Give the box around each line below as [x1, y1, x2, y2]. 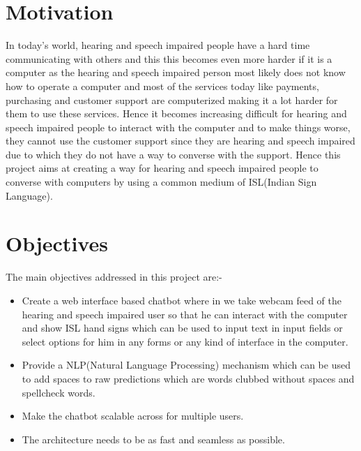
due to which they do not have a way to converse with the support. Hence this [6, 147, 341, 161]
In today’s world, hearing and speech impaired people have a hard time [6, 38, 310, 52]
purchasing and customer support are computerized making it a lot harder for [6, 92, 338, 107]
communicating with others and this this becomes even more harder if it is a [6, 51, 332, 66]
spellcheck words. [22, 385, 95, 399]
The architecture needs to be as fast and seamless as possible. [22, 431, 285, 446]
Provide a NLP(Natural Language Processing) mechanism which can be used [22, 357, 351, 372]
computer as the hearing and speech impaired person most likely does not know [6, 65, 346, 80]
